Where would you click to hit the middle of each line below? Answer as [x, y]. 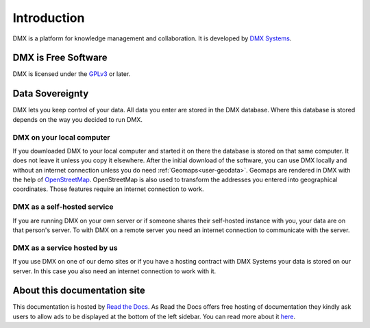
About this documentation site [79, 291]
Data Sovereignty [51, 93]
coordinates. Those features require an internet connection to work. [109, 189]
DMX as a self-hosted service [63, 207]
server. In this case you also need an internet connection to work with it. [114, 271]
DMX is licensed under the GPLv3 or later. [72, 74]
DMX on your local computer [61, 137]
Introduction [49, 18]
